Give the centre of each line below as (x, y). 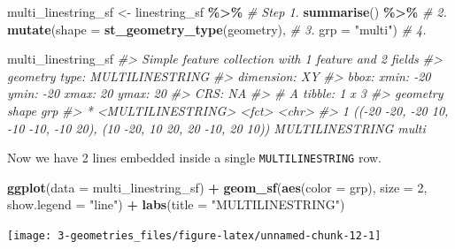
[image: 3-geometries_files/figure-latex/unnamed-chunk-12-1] (194, 236)
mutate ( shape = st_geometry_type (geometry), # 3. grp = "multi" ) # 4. (217, 29)
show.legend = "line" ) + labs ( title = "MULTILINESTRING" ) (176, 204)
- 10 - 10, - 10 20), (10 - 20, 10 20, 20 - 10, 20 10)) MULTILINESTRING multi (216, 128)
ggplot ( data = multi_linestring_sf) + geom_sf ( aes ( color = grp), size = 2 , (217, 187)
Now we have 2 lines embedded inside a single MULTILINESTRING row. (194, 158)
